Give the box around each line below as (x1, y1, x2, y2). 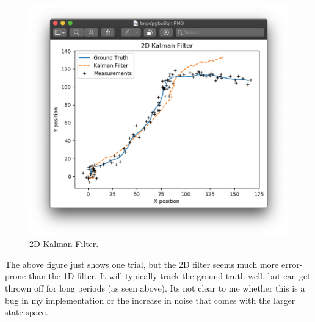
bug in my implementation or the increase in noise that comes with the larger (5, 293, 295, 306)
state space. (5, 306, 48, 318)
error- (281, 257, 303, 270)
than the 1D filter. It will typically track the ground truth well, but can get (28, 270, 311, 282)
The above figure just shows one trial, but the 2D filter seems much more (5, 257, 279, 270)
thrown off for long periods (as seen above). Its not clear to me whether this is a (5, 282, 305, 294)
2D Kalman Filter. (29, 237, 99, 250)
